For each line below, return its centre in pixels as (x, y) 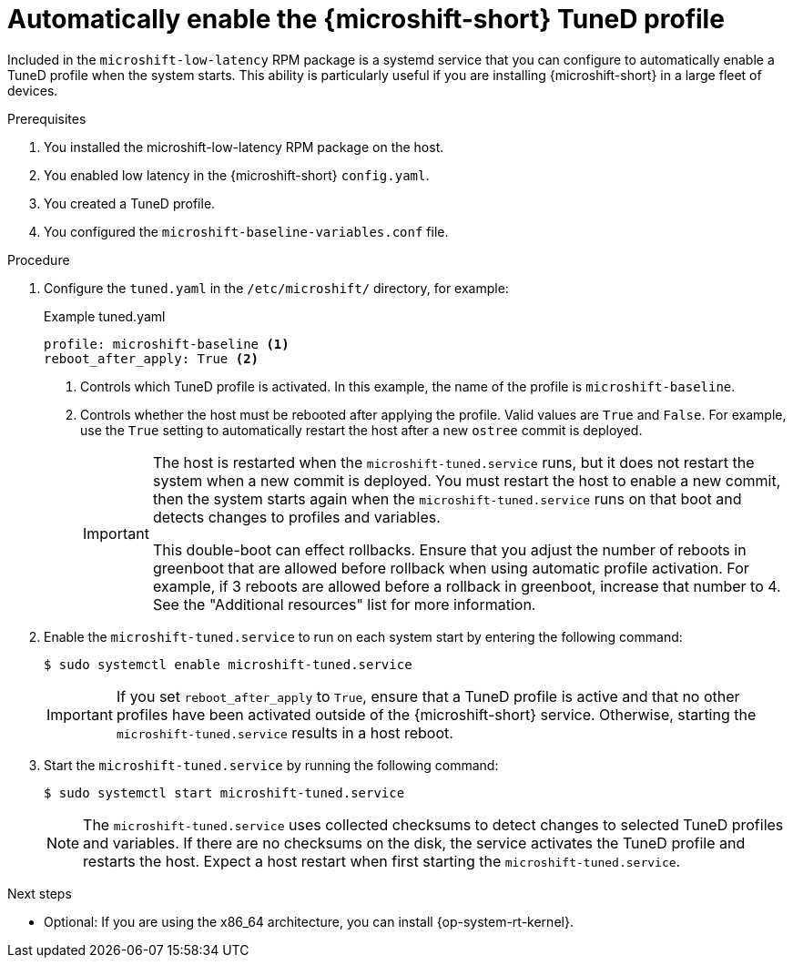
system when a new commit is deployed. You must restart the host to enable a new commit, (467, 480)
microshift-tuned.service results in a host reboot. (285, 732)
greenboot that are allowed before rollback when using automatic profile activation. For (451, 568)
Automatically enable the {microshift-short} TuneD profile (366, 19)
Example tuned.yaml (105, 316)
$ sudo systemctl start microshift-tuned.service (224, 792)
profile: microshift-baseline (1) (167, 344)
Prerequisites (47, 118)
